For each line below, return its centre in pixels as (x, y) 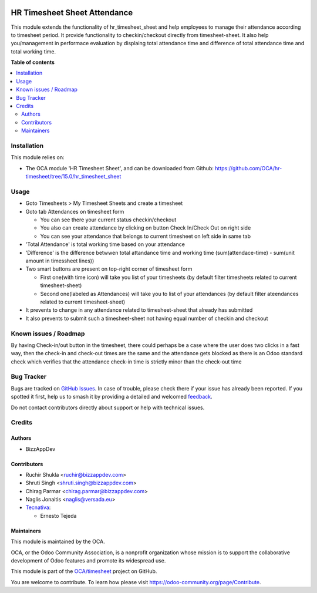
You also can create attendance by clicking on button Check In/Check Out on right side (146, 228)
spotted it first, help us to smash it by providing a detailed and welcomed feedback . (112, 397)
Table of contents (33, 62)
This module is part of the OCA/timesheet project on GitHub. (84, 571)
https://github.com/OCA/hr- (249, 168)
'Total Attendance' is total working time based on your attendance (105, 244)
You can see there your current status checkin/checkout (108, 220)
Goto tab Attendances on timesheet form (75, 211)
